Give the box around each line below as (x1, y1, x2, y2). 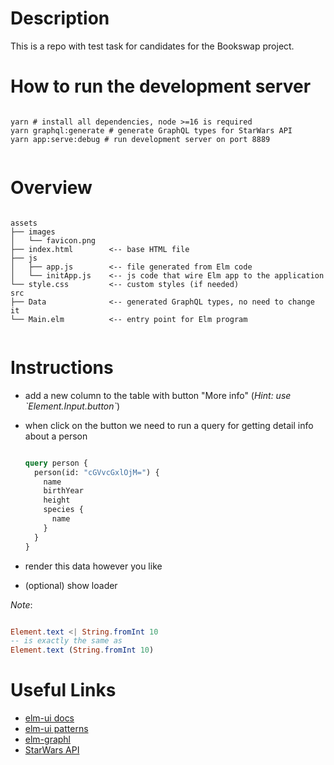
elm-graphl (24, 733, 72, 746)
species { (43, 505, 84, 515)
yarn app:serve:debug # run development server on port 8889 (10, 134, 271, 144)
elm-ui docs (24, 712, 75, 724)
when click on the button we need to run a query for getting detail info (24, 419, 314, 431)
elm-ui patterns (24, 723, 89, 735)
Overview (10, 177, 93, 199)
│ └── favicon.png (10, 235, 97, 246)
